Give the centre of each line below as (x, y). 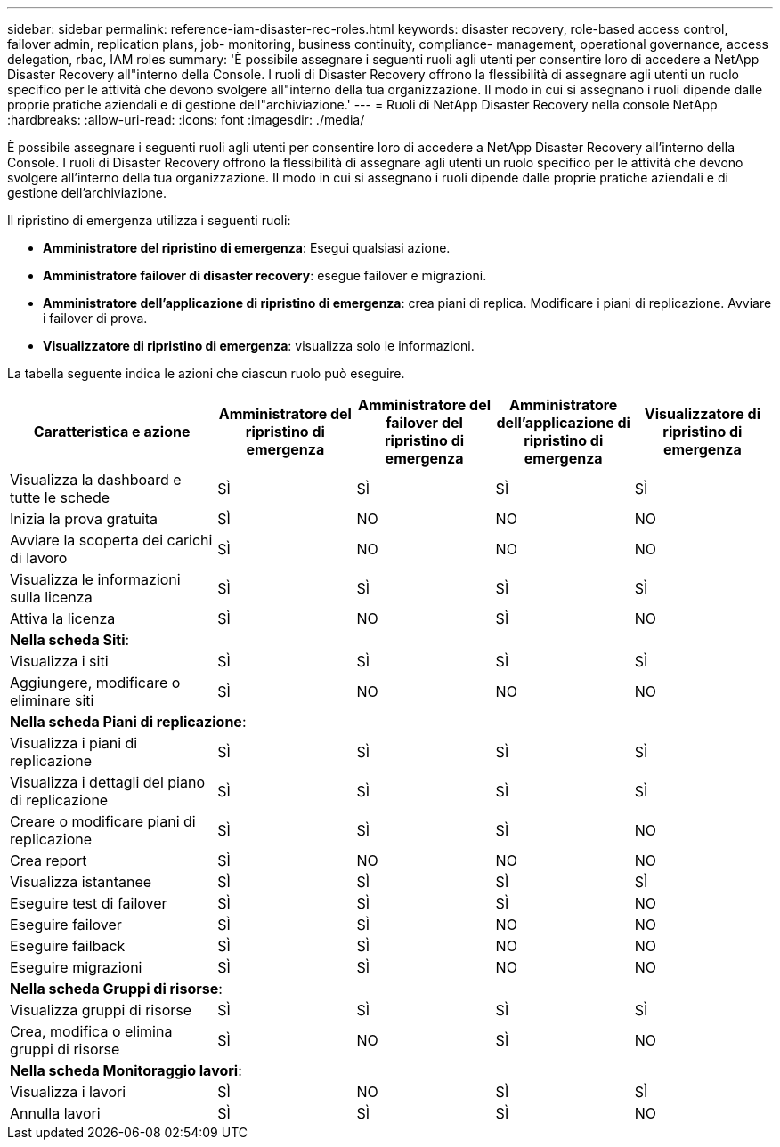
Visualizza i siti (59, 661)
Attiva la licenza (63, 618)
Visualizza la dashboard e (96, 480)
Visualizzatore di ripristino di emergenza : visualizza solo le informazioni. (259, 346)
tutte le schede (60, 497)
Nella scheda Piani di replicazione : (128, 722)
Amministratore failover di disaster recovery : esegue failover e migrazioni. (265, 275)
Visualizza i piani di (74, 743)
